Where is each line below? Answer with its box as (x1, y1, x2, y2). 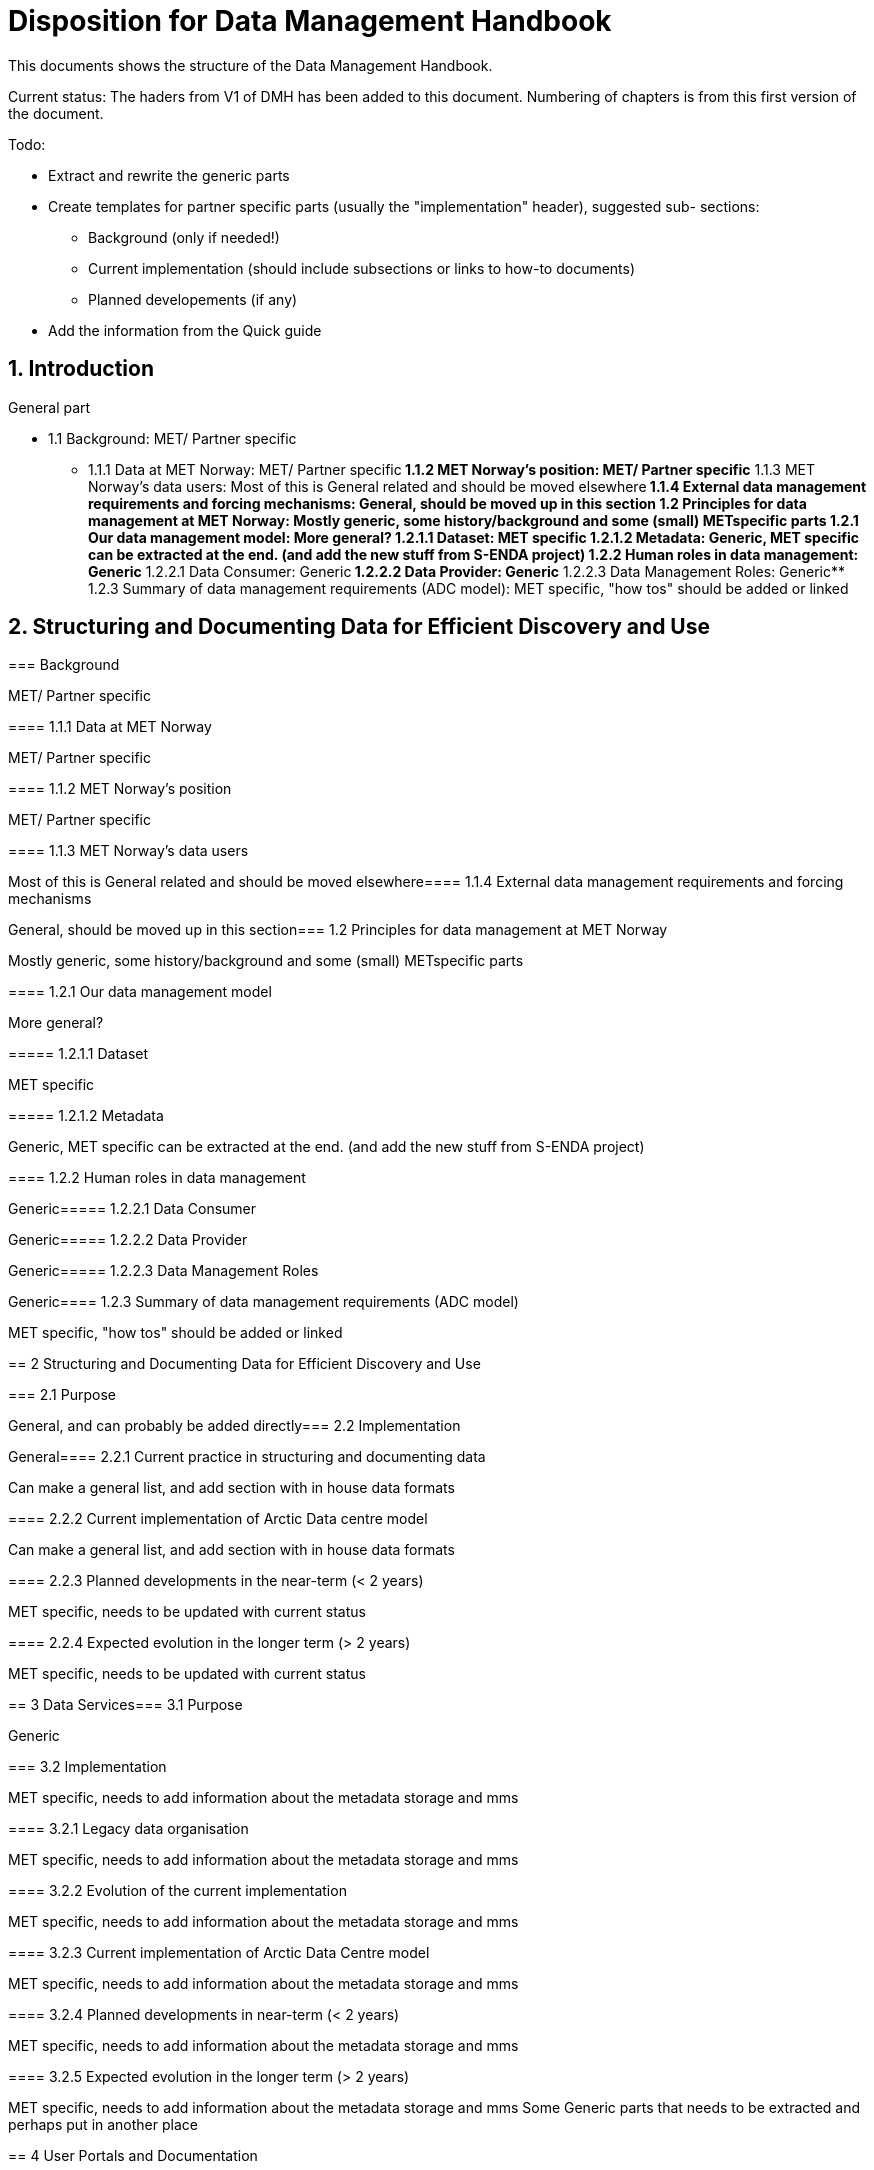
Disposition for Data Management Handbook (8, 4, 612, 38)
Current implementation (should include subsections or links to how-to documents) (88, 259, 636, 277)
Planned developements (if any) (88, 290, 298, 308)
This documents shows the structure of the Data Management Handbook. (8, 56, 493, 74)
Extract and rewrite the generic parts (48, 166, 290, 184)
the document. (8, 104, 104, 122)
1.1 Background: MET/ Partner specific (48, 429, 297, 447)
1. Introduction (8, 356, 154, 382)
